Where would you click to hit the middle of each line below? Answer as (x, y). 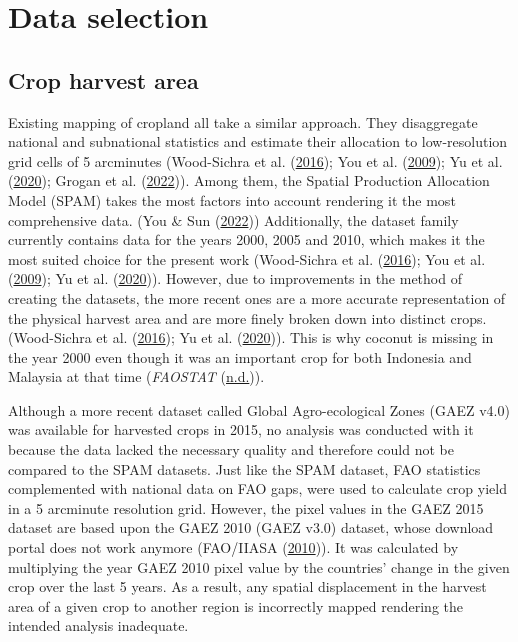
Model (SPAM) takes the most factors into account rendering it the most (232, 199)
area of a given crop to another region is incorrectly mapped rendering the (236, 605)
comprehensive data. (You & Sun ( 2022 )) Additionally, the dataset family (233, 219)
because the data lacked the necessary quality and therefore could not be (231, 449)
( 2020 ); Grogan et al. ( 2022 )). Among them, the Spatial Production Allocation (249, 180)
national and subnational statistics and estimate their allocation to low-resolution (258, 141)
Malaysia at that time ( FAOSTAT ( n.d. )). (136, 376)
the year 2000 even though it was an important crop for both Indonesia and (240, 356)
